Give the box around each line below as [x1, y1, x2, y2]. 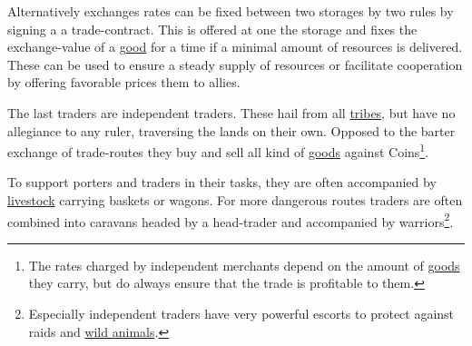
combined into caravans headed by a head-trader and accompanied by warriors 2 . [7, 209, 454, 231]
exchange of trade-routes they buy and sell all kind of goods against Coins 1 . [7, 140, 429, 161]
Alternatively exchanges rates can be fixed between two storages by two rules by [7, 2, 454, 20]
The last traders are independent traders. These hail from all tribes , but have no [7, 103, 456, 122]
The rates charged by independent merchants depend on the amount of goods [28, 255, 460, 274]
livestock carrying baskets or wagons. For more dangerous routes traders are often [7, 191, 463, 209]
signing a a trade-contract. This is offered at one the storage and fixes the [7, 19, 418, 38]
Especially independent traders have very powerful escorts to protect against [28, 304, 455, 323]
